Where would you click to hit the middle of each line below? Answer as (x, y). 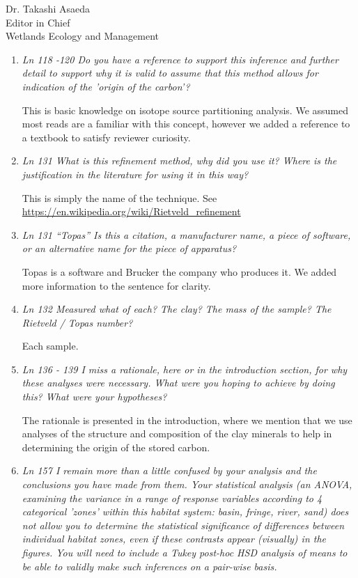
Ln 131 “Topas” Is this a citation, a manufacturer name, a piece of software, (186, 234)
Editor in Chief (38, 22)
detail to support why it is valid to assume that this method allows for (170, 73)
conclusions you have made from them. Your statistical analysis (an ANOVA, (187, 484)
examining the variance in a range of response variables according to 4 (172, 498)
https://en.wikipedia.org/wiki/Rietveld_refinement (131, 211)
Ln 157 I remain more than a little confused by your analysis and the (169, 470)
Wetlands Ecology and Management (83, 36)
